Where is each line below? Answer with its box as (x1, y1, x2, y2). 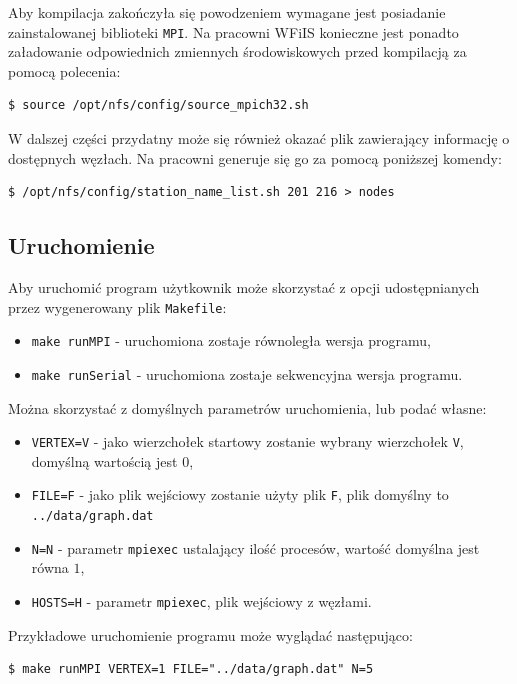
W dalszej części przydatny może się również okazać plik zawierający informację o (8, 128, 510, 149)
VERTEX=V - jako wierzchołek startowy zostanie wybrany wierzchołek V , (31, 431, 464, 452)
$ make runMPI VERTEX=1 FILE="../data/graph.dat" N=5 (8, 662, 374, 677)
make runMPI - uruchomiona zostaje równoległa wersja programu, (31, 330, 431, 351)
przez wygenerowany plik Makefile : (8, 296, 227, 317)
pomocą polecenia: (8, 60, 121, 81)
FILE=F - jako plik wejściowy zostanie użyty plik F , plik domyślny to (31, 484, 449, 505)
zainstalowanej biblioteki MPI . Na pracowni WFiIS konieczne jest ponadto (8, 21, 459, 42)
